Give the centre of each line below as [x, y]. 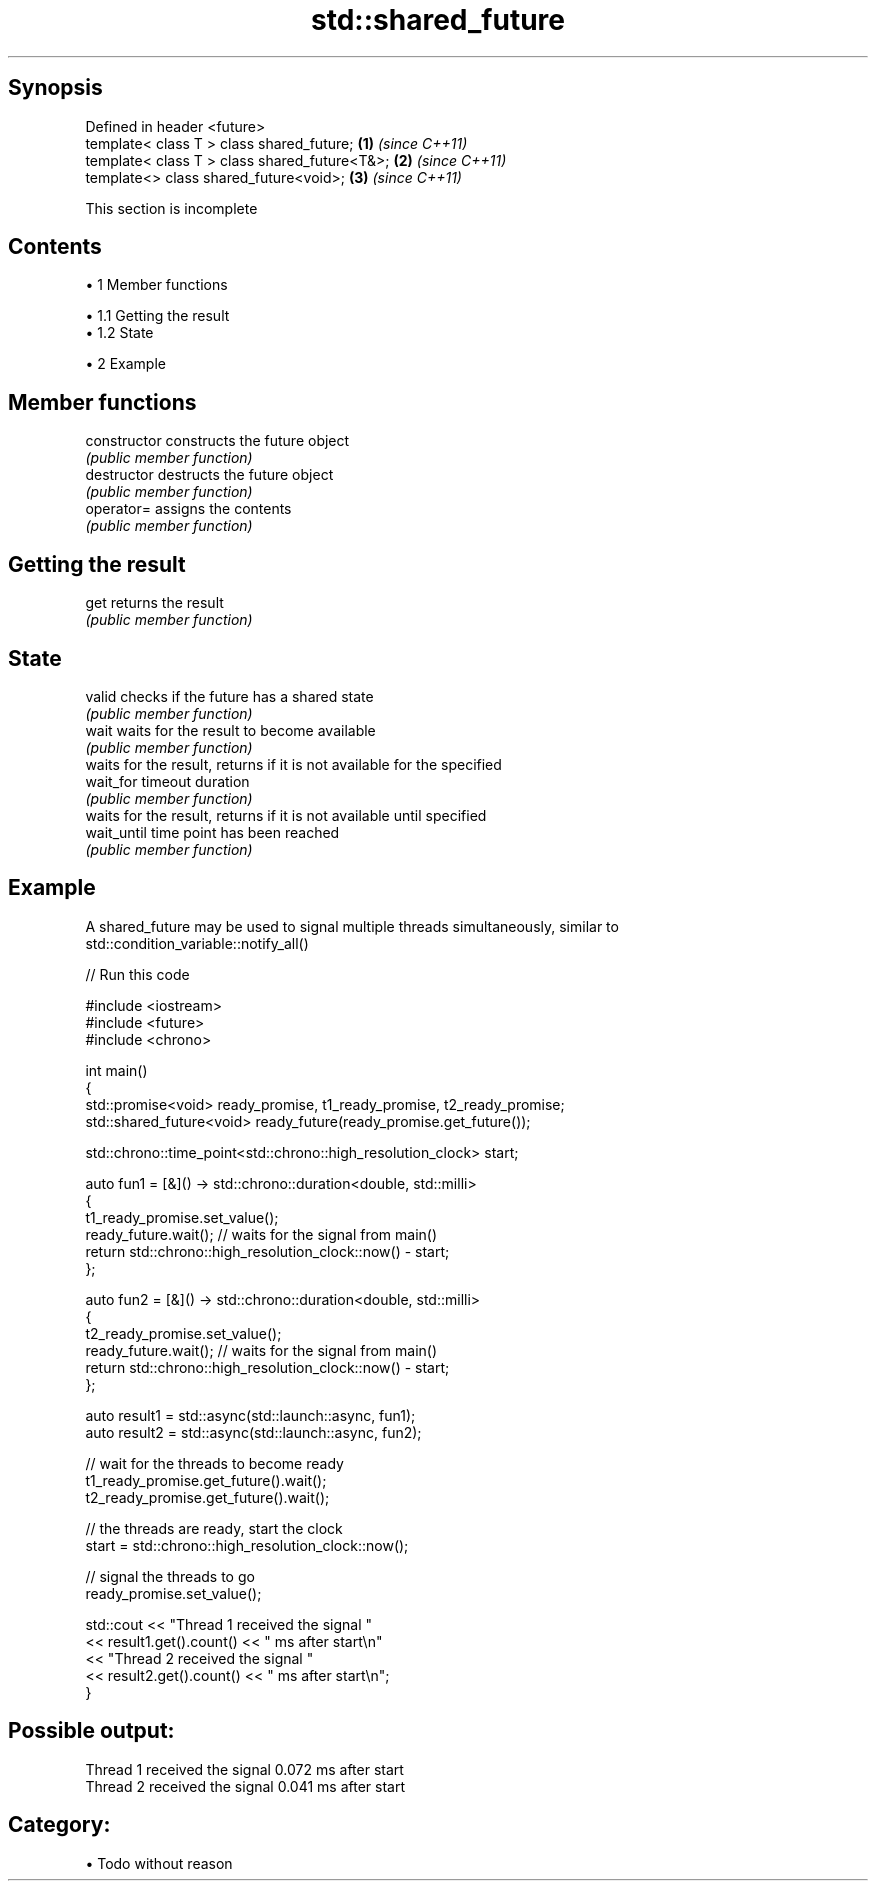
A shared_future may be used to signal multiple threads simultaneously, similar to [352, 926]
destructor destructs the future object [209, 475]
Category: [59, 1825]
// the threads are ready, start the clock [214, 1528]
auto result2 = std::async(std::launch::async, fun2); [253, 1432]
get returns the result [154, 603]
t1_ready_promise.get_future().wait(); [206, 1480]
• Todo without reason [159, 1863]
